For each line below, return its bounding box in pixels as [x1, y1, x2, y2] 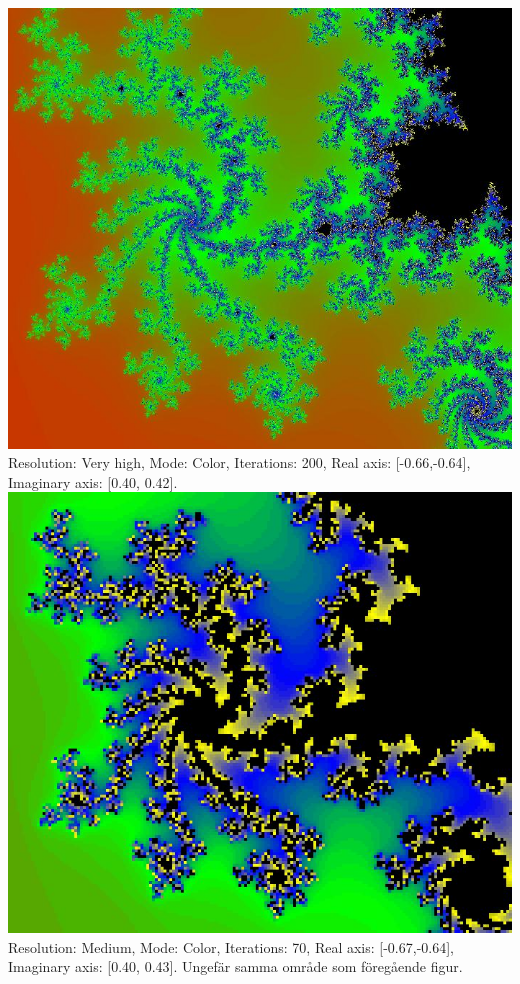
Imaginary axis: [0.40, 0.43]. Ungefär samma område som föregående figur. [8, 956, 463, 977]
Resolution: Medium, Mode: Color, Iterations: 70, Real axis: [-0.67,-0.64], [8, 936, 454, 957]
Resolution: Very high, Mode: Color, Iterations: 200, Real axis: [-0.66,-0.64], [8, 452, 471, 473]
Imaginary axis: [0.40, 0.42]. [8, 471, 178, 492]
